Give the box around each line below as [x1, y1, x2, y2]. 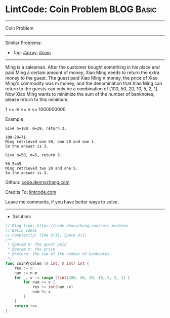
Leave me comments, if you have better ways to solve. [5, 199, 119, 205]
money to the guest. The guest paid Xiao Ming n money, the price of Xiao [5, 75, 158, 81]
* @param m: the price [7, 247, 56, 252]
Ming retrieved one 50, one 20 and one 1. [5, 139, 96, 144]
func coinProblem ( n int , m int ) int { [5, 261, 90, 266]
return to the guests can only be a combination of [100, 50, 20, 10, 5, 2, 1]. [5, 85, 159, 92]
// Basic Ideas [5, 228, 37, 233]
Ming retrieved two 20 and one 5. [5, 166, 78, 171]
